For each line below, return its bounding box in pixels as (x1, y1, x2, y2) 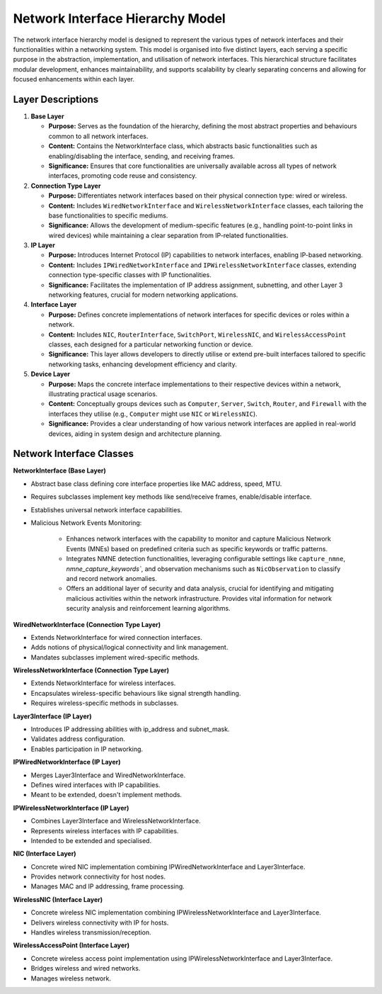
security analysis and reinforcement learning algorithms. (66, 604, 231, 613)
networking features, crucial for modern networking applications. (48, 290, 238, 299)
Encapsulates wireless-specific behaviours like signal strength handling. (30, 689, 241, 697)
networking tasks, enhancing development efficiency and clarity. (48, 360, 237, 368)
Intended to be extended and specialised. (30, 836, 152, 845)
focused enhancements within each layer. (13, 75, 134, 84)
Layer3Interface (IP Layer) (13, 712, 92, 721)
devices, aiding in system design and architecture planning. (48, 429, 222, 438)
